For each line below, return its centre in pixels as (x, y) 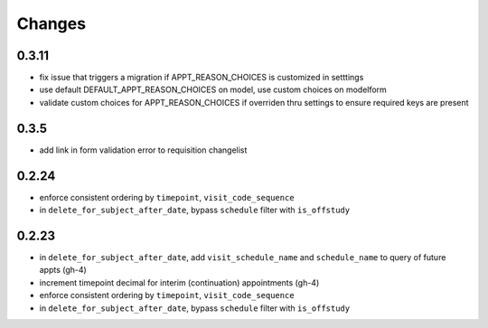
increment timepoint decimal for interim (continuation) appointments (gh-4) (179, 282)
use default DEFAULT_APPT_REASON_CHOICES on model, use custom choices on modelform (213, 89)
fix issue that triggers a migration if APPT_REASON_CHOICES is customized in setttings (202, 78)
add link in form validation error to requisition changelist (143, 150)
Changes (51, 23)
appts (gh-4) (63, 270)
